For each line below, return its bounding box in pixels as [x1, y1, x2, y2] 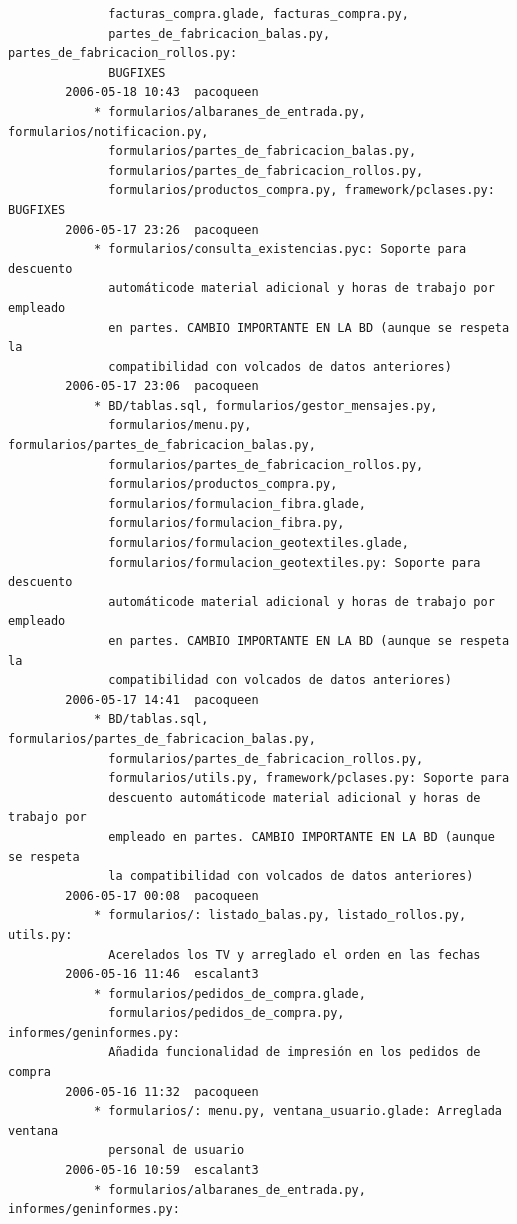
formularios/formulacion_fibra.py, [108, 516, 345, 531]
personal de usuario [108, 1143, 245, 1158]
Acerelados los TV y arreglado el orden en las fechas [108, 947, 481, 962]
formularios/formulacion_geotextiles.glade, [108, 536, 409, 551]
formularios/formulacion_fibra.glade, [108, 496, 366, 511]
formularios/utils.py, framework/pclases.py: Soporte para [108, 771, 510, 786]
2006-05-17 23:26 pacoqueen [65, 222, 259, 237]
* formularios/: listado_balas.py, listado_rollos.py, [93, 908, 467, 923]
